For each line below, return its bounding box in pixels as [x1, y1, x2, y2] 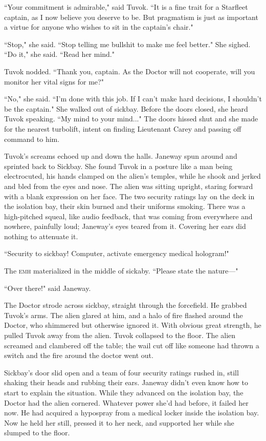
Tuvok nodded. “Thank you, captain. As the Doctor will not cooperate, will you [4, 66, 255, 76]
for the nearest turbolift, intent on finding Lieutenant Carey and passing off [4, 123, 241, 134]
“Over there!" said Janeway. [4, 282, 91, 293]
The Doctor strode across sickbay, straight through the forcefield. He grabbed [4, 300, 247, 310]
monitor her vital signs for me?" [4, 76, 104, 87]
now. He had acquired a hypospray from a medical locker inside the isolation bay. [4, 407, 259, 418]
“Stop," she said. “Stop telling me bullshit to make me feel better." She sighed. [4, 38, 251, 49]
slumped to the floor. [4, 427, 70, 438]
